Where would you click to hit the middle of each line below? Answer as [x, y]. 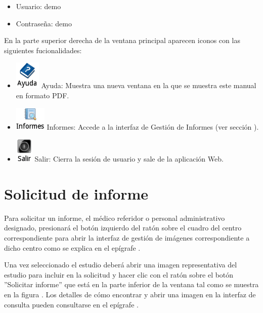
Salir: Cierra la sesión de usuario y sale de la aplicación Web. [129, 159]
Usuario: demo [38, 6]
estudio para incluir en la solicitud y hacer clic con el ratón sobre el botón [119, 274]
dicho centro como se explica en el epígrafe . [72, 247]
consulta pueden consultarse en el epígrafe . [71, 304]
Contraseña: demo [44, 23]
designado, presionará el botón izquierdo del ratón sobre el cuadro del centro [123, 228]
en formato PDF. [42, 95]
